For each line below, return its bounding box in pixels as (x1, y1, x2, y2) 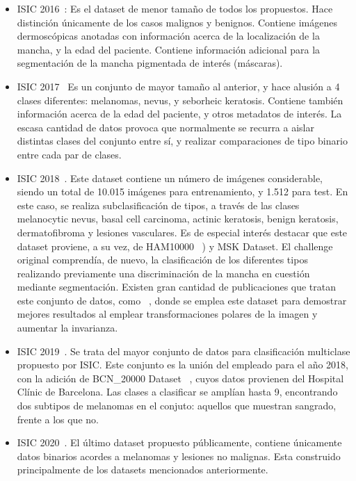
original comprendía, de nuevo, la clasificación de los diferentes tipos (17, 252, 308, 267)
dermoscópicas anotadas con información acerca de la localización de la (17, 28, 320, 43)
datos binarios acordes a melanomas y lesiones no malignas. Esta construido (17, 448, 341, 463)
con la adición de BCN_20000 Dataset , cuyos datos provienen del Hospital (17, 370, 344, 385)
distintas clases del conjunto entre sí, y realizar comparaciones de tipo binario (17, 133, 348, 148)
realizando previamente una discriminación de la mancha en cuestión (17, 266, 310, 280)
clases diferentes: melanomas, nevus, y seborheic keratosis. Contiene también (17, 92, 343, 107)
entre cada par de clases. (17, 147, 122, 161)
